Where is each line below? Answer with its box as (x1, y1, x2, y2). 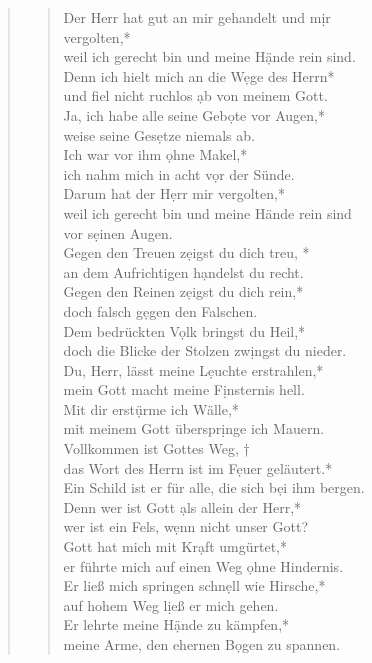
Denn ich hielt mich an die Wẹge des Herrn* (63, 65, 335, 86)
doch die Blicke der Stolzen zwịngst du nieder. (63, 340, 347, 361)
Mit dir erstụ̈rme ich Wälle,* (63, 398, 239, 419)
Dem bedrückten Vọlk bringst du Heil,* (63, 320, 306, 341)
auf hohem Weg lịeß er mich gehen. (63, 594, 279, 615)
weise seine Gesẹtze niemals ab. (63, 124, 255, 145)
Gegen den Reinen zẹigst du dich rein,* (63, 281, 304, 302)
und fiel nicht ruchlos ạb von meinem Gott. (63, 85, 328, 106)
